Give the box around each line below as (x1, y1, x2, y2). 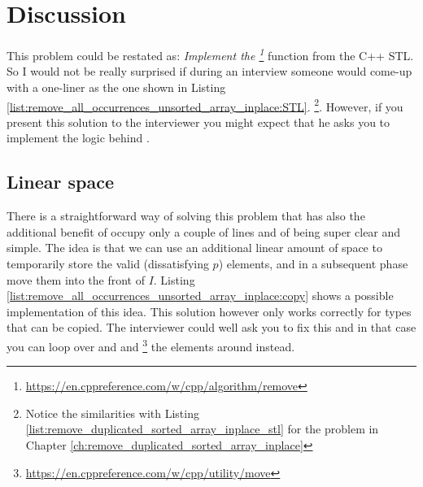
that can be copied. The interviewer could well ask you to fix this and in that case (7, 319, 416, 336)
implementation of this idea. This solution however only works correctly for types (7, 302, 412, 320)
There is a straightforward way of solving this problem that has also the (7, 207, 365, 224)
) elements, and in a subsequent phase (218, 254, 408, 272)
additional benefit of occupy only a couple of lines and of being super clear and (7, 223, 401, 240)
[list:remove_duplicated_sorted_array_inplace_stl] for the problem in (25, 420, 379, 437)
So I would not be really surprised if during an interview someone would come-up (7, 63, 412, 80)
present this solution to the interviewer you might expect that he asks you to (7, 113, 390, 130)
